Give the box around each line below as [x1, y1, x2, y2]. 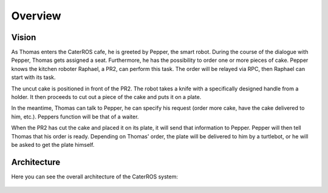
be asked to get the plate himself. [11, 141, 95, 148]
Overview [11, 9, 61, 22]
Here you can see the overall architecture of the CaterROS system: [11, 173, 179, 180]
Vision [11, 32, 36, 42]
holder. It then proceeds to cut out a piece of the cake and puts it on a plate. [11, 93, 202, 101]
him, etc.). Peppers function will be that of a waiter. [11, 113, 139, 120]
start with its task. [11, 73, 56, 81]
